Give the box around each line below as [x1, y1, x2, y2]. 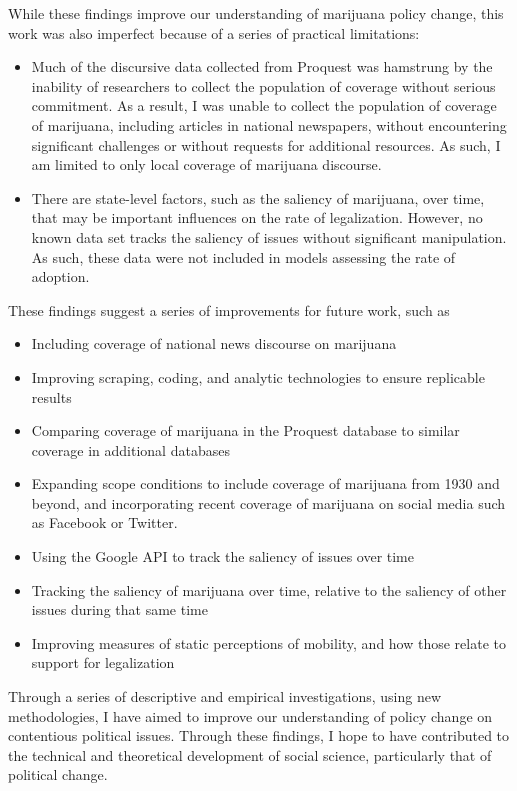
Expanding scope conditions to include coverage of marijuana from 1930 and [31, 473, 500, 494]
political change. [8, 764, 108, 785]
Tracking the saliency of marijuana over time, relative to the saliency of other [31, 579, 507, 600]
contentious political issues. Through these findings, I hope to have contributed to [8, 725, 510, 746]
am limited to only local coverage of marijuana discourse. [31, 154, 382, 175]
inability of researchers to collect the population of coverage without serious [31, 75, 496, 96]
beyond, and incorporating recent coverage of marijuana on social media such [31, 492, 506, 513]
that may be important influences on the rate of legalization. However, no [31, 207, 483, 228]
